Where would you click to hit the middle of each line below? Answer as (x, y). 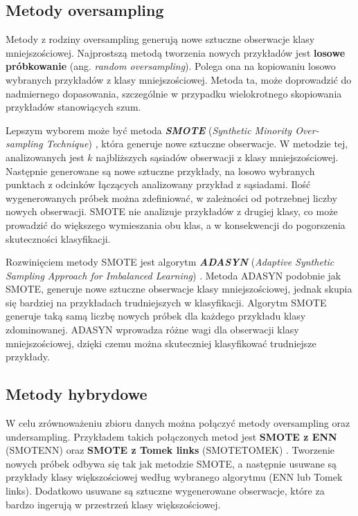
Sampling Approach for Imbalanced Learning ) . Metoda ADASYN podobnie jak (173, 275)
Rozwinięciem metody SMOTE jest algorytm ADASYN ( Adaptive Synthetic (170, 262)
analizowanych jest (45, 157)
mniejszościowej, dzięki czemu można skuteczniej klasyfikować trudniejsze (161, 343)
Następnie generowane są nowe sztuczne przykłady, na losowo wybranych (160, 171)
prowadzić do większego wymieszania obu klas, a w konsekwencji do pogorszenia (176, 224)
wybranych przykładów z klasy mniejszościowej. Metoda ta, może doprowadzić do (179, 79)
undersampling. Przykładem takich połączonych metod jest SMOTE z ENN (171, 436)
